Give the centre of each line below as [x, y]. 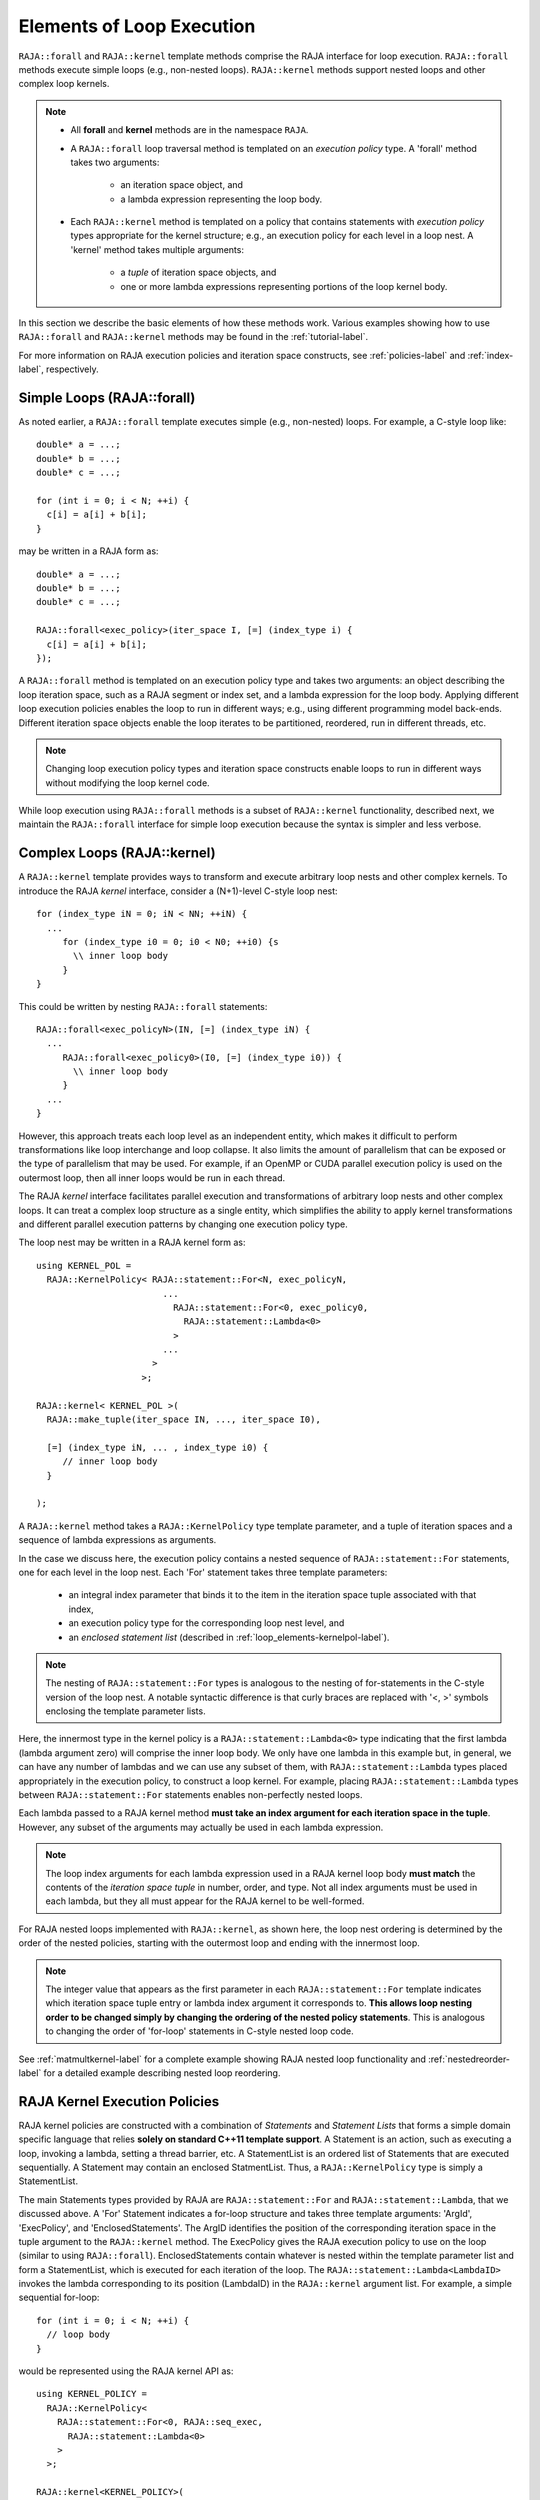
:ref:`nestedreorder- [469, 2059]
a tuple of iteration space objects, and [198, 272]
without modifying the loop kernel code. [127, 782]
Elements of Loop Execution [137, 26]
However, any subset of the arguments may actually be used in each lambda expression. [201, 1827]
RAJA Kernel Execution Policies [119, 2101]
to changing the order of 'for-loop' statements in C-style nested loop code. [199, 2031]
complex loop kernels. [64, 84]
